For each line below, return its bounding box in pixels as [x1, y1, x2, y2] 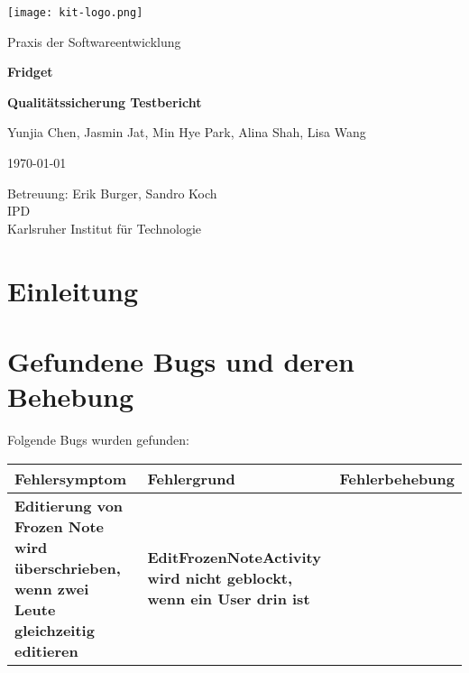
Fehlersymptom [14, 467, 127, 489]
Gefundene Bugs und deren [7, 342, 355, 379]
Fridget [7, 62, 53, 81]
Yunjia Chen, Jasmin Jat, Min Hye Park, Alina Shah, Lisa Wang [7, 123, 366, 142]
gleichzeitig [14, 619, 95, 641]
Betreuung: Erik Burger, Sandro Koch [7, 183, 217, 202]
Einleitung [7, 272, 139, 309]
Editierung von [14, 494, 124, 516]
